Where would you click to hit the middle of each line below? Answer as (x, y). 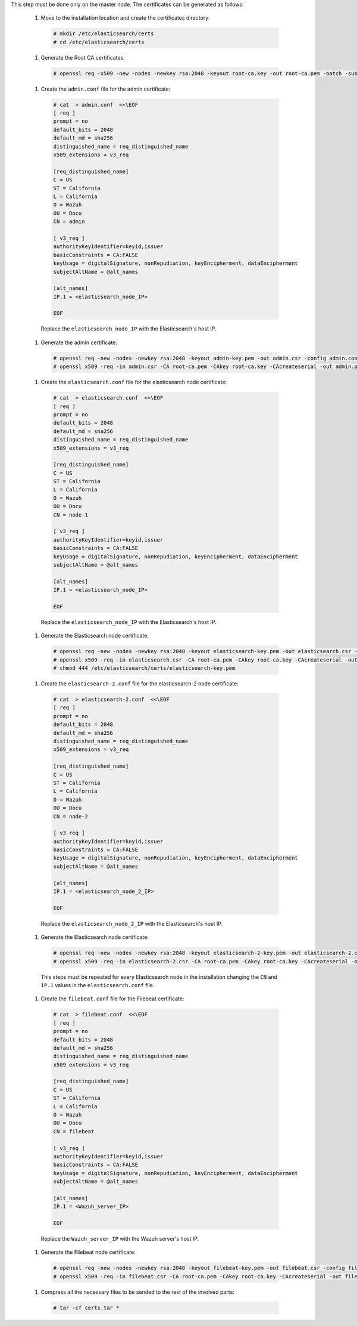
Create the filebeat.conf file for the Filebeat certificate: (112, 999)
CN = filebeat (74, 1131)
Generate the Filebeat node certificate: (88, 1252)
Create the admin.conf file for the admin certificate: (106, 89)
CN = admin (69, 222)
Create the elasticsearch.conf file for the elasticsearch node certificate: (134, 382)
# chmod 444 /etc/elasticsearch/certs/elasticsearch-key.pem (144, 668)
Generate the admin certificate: (79, 342)
